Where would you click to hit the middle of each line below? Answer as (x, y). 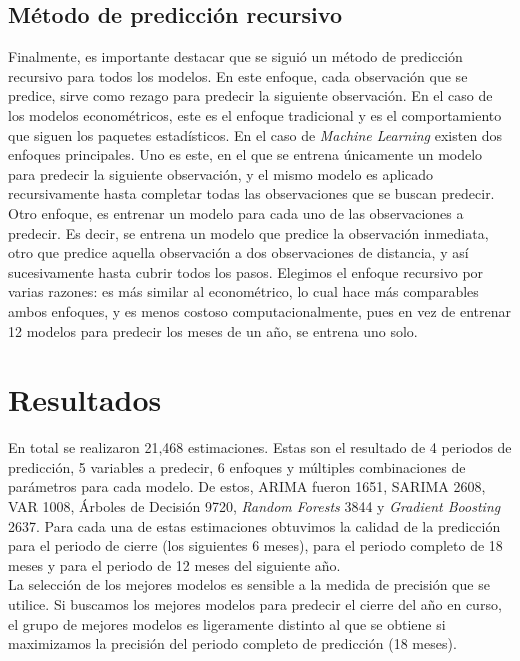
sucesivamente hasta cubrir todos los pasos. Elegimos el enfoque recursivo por (246, 271)
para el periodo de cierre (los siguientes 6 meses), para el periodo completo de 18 (255, 545)
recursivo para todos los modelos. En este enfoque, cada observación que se (238, 75)
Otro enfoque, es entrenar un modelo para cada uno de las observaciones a (236, 212)
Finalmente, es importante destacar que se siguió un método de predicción (235, 56)
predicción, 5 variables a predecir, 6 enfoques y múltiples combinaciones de (237, 466)
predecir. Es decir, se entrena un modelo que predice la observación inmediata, (248, 232)
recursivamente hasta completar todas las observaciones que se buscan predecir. (251, 193)
